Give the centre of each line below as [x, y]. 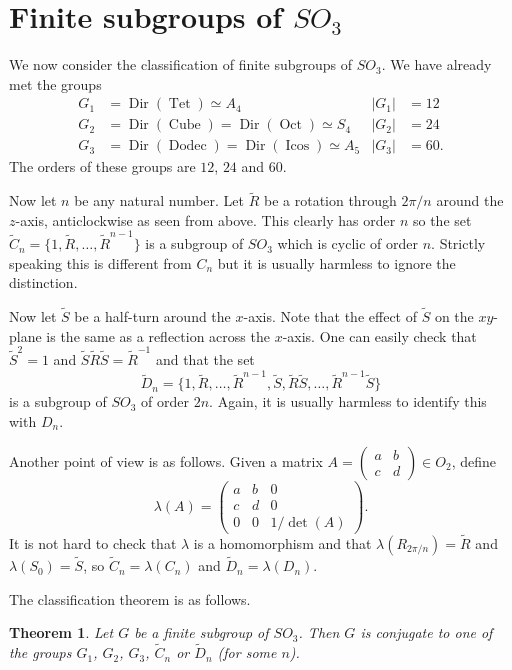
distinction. [43, 282]
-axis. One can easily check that [379, 335]
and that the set [205, 359]
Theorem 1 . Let [61, 632]
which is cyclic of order [348, 243]
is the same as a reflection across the [158, 335]
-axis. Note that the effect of [330, 316]
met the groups [55, 83]
